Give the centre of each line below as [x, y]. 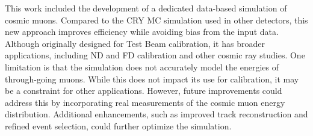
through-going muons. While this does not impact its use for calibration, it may [152, 79]
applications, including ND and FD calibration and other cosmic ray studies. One [155, 55]
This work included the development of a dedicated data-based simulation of [146, 8]
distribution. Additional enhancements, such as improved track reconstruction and [156, 114]
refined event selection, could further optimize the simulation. [118, 125]
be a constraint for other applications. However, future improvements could [144, 91]
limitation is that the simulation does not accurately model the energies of [142, 66]
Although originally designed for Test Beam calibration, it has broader [135, 43]
